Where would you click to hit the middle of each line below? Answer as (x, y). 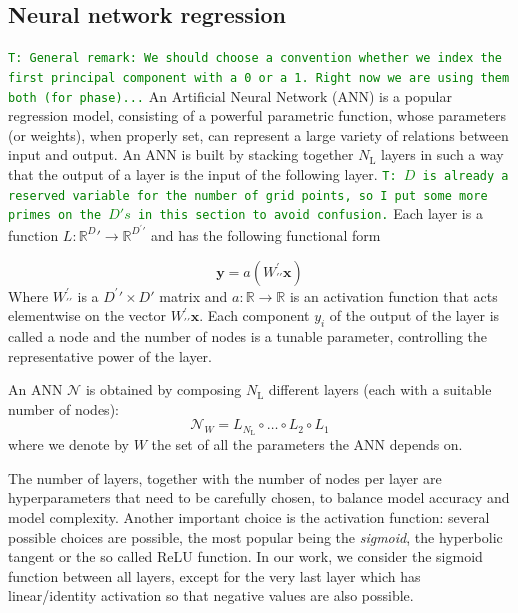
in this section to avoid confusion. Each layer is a (310, 213)
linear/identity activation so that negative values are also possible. (211, 595)
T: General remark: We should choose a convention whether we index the (255, 58)
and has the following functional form (265, 234)
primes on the (55, 215)
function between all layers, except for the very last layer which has (214, 575)
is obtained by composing (163, 389)
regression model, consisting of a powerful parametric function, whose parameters (257, 115)
